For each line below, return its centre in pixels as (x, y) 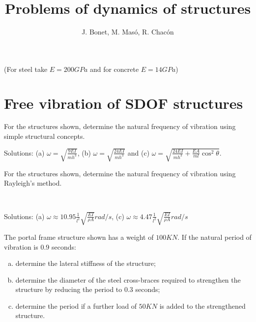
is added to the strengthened (202, 306)
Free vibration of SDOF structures (124, 103)
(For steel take (26, 69)
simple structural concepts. (44, 136)
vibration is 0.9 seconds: (40, 246)
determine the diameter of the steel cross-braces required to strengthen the (128, 279)
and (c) (139, 152)
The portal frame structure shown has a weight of (79, 237)
